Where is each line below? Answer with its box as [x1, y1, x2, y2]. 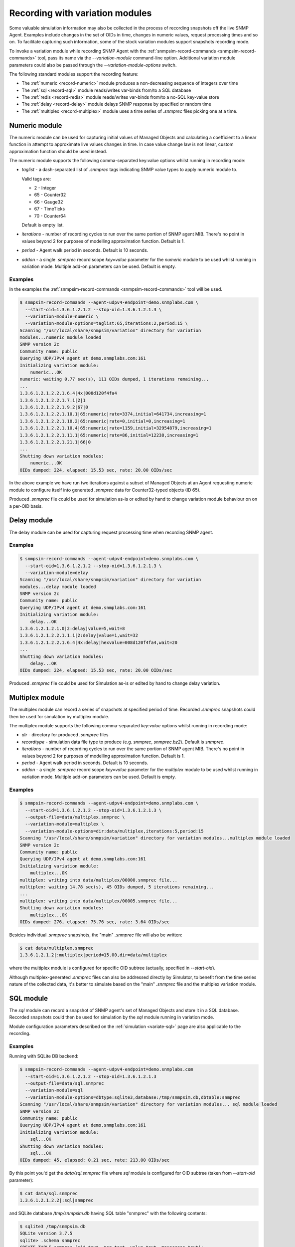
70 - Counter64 [34, 212, 66, 219]
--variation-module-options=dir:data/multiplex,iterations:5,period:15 [25, 828, 204, 834]
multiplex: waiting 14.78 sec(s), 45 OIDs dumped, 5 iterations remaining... [19, 884, 214, 890]
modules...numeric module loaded [19, 335, 102, 340]
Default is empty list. [21, 222, 64, 228]
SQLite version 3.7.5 [19, 1231, 73, 1237]
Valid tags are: [21, 176, 51, 182]
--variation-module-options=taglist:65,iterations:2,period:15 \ [25, 321, 188, 326]
